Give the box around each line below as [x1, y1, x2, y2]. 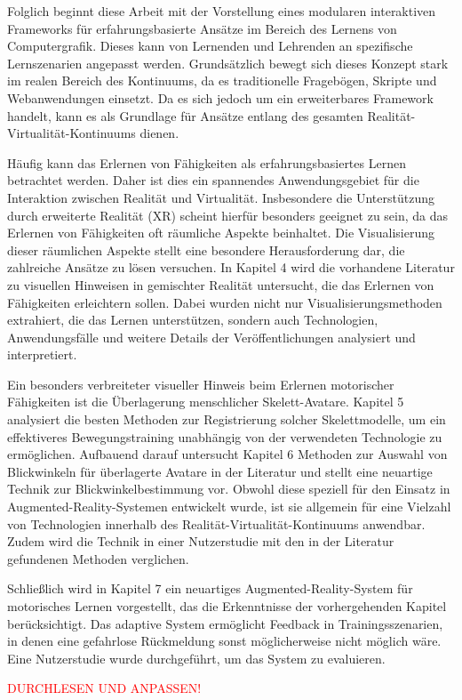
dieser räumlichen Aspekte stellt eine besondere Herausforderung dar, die [7, 240, 405, 259]
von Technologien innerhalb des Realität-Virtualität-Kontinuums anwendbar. [7, 514, 426, 533]
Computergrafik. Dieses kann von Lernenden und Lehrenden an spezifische [7, 36, 413, 55]
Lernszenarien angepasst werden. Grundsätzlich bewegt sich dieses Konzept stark [7, 53, 449, 72]
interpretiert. [7, 345, 77, 364]
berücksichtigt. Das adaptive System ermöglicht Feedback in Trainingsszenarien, [7, 614, 443, 632]
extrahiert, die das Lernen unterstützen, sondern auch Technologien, [7, 310, 378, 329]
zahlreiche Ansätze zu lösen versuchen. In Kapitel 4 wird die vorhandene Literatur [7, 258, 455, 277]
